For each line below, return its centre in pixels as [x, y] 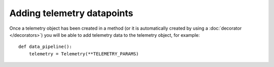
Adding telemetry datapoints [71, 13]
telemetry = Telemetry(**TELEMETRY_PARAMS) [84, 54]
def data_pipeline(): [45, 47]
